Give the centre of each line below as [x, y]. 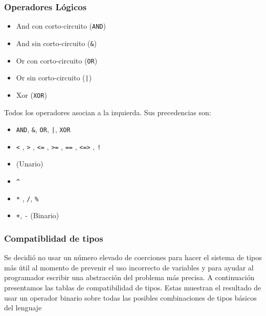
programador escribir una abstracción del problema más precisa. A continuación [129, 277]
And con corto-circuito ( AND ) [61, 26]
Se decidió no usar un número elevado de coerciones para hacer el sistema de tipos [133, 257]
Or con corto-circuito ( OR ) [57, 60]
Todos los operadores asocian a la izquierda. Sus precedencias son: [108, 112]
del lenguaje [23, 308]
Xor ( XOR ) [31, 94]
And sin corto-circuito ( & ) [56, 43]
